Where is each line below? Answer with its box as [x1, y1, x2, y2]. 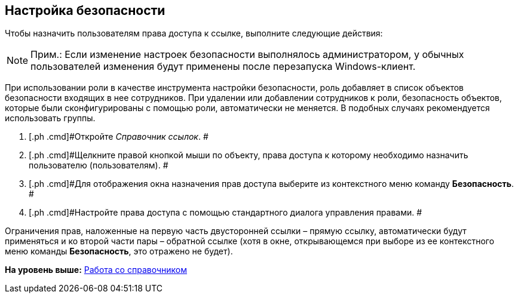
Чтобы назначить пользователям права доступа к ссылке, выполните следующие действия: [5, 28, 383, 39]
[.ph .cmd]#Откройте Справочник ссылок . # [29, 131, 209, 142]
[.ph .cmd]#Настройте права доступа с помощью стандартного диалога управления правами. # [29, 207, 422, 218]
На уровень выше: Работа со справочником [5, 265, 187, 275]
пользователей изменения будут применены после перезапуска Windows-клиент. [30, 60, 416, 73]
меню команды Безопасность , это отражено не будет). [5, 246, 233, 257]
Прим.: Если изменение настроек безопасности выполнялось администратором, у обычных [30, 48, 464, 61]
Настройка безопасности [5, 3, 165, 18]
